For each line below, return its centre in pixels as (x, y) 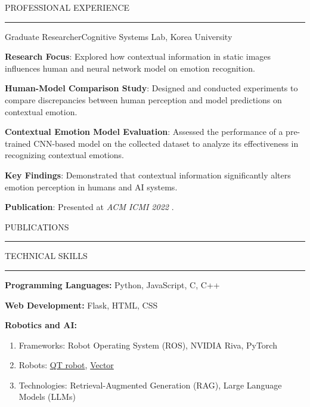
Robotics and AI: (41, 325)
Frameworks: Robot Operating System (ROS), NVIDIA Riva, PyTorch (148, 345)
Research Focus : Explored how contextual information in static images (138, 56)
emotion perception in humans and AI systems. (91, 186)
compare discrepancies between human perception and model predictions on (143, 99)
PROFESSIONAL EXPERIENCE (67, 7)
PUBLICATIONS (37, 226)
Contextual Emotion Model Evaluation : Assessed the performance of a (144, 132)
